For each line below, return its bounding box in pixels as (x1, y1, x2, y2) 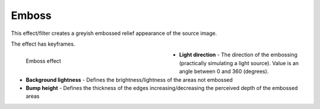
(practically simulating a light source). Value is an (179, 59, 299, 66)
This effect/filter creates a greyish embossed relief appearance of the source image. (11, 30, 217, 37)
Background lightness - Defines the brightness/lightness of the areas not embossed (25, 76, 233, 83)
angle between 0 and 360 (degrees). (179, 68, 269, 75)
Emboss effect (25, 57, 62, 65)
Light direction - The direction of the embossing (179, 51, 297, 59)
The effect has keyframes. (11, 40, 75, 47)
